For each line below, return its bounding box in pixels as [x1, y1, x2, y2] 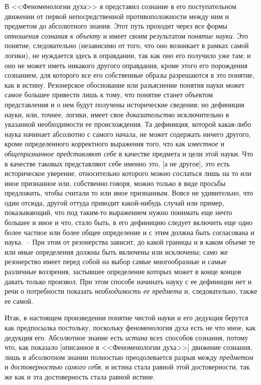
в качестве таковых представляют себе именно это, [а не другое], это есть [5, 158, 230, 168]
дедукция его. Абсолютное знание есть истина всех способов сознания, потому [5, 332, 248, 342]
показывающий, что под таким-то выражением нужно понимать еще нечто [5, 207, 232, 218]
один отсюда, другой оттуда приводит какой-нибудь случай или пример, [5, 197, 224, 208]
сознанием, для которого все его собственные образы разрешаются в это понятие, [5, 70, 254, 80]
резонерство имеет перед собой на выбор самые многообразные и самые [5, 256, 227, 267]
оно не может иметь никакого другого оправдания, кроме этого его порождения [5, 60, 247, 70]
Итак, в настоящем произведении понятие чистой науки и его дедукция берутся [5, 312, 248, 323]
